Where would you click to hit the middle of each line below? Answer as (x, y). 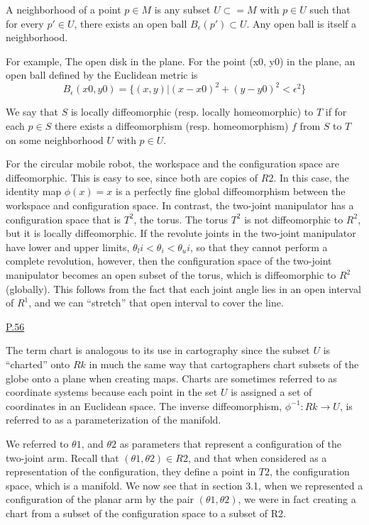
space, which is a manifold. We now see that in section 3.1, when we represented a (184, 485)
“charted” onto (38, 364)
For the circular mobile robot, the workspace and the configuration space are (173, 164)
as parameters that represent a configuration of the (230, 443)
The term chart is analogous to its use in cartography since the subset (158, 350)
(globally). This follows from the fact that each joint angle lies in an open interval (183, 288)
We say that (32, 112)
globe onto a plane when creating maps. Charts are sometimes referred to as (171, 378)
